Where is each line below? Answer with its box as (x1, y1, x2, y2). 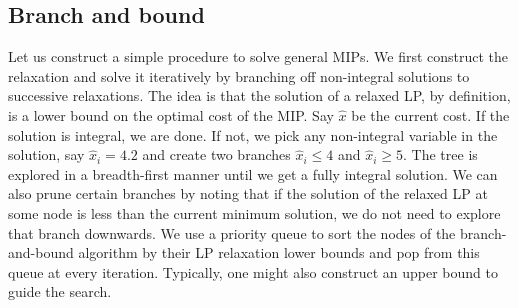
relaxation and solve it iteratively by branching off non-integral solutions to (8, 65, 470, 86)
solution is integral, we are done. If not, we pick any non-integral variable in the (8, 124, 498, 145)
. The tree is (403, 144, 478, 165)
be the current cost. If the (351, 104, 510, 125)
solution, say (8, 144, 85, 165)
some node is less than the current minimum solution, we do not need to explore (8, 202, 501, 223)
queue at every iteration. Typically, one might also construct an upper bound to (8, 261, 498, 282)
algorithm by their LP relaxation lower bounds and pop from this (78, 242, 480, 263)
